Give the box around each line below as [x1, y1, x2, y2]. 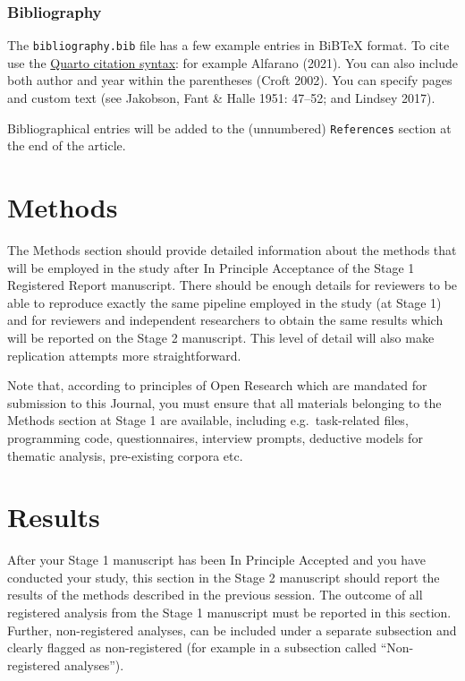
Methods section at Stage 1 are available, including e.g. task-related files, [7, 411, 409, 430]
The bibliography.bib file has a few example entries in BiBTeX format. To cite [7, 36, 450, 55]
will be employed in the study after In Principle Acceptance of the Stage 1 [7, 258, 415, 277]
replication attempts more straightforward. [7, 345, 241, 364]
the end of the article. [7, 136, 126, 155]
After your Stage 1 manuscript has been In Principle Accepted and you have [7, 550, 426, 569]
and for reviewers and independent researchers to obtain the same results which [7, 311, 444, 329]
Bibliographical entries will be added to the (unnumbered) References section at [7, 118, 452, 137]
